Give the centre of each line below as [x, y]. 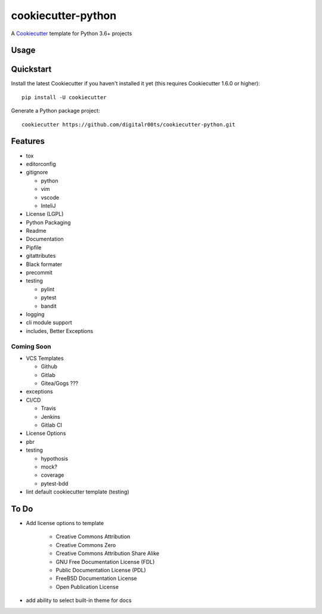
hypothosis [55, 458]
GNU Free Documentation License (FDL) [105, 561]
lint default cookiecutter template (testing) [78, 492]
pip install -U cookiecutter [64, 97]
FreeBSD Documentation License [96, 578]
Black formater [44, 264]
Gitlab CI [52, 425]
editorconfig [41, 163]
